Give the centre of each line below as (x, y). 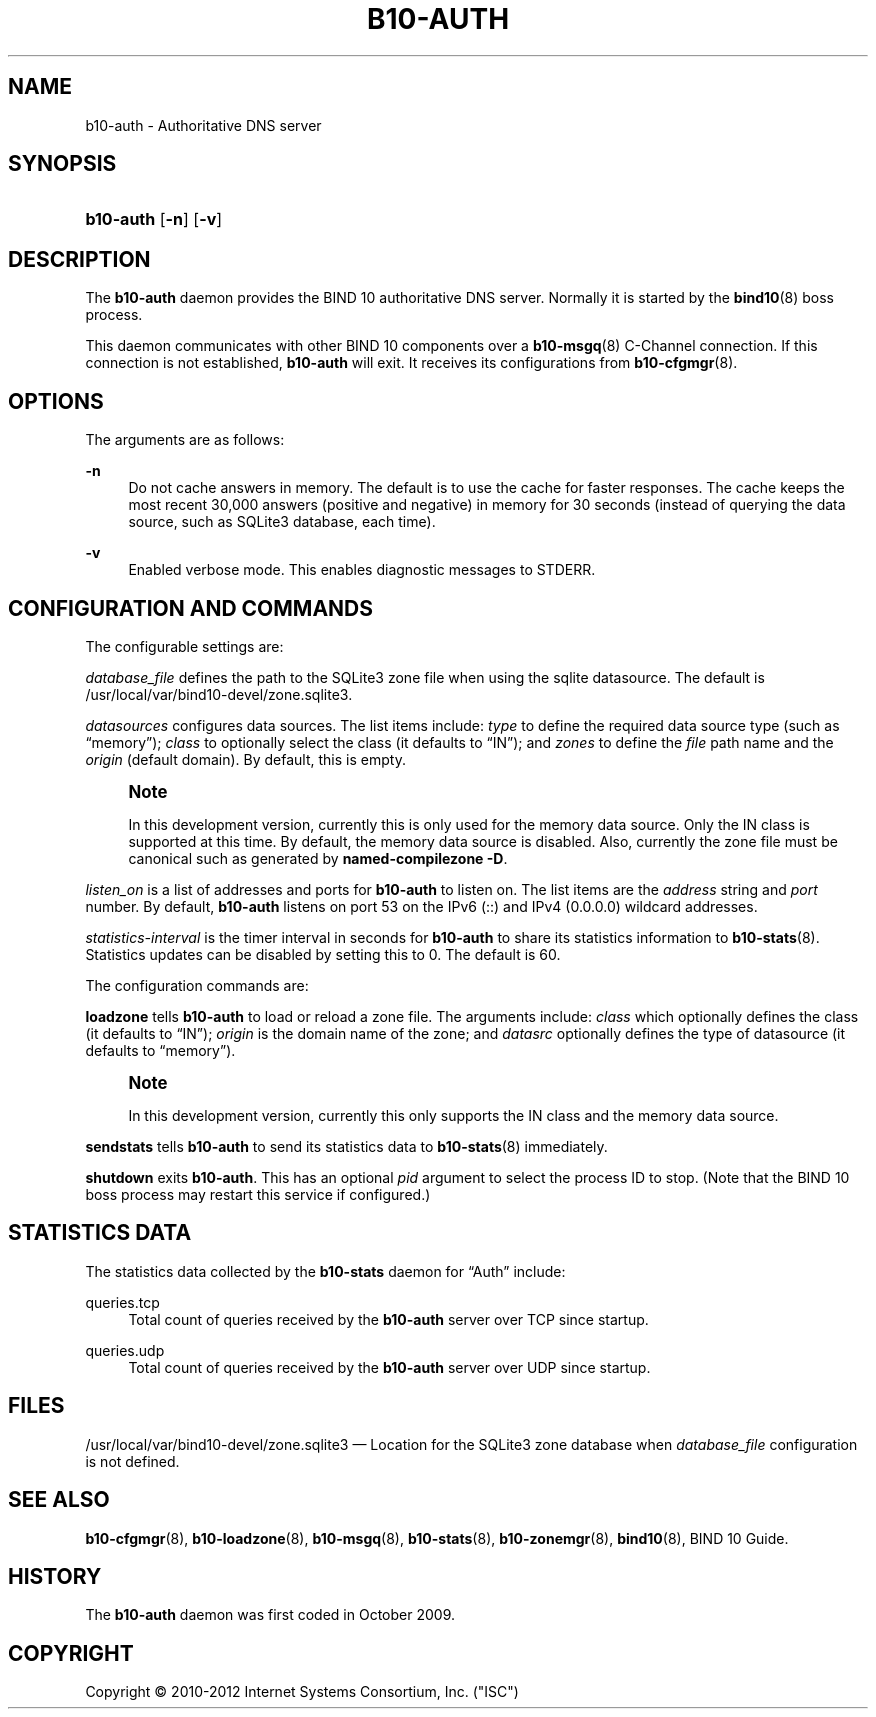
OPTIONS (56, 401)
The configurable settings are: (184, 646)
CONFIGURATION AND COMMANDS (191, 608)
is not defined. (132, 1461)
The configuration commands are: (197, 985)
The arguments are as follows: (185, 440)
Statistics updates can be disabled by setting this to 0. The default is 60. (323, 954)
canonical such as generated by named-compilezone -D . (318, 858)
